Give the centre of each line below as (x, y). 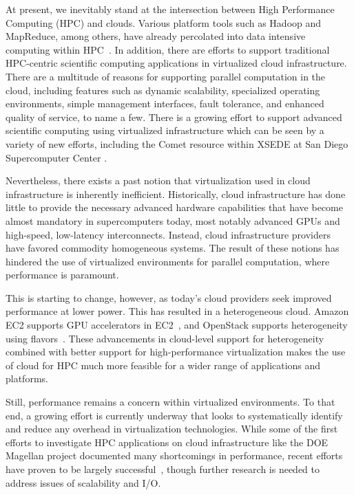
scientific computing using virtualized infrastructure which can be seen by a (165, 130)
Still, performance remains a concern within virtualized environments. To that (170, 402)
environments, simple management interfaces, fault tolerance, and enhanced (165, 103)
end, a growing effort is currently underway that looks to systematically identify (174, 415)
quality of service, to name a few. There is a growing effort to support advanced (174, 117)
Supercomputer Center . (56, 157)
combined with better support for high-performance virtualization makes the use (176, 352)
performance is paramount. (62, 275)
